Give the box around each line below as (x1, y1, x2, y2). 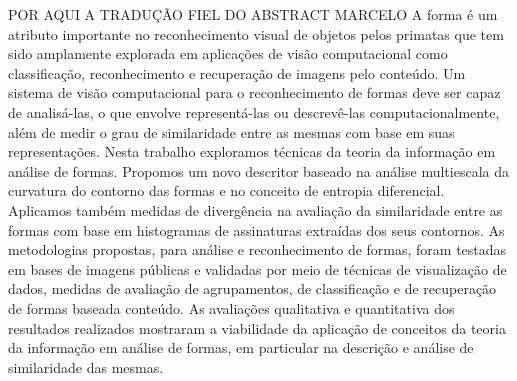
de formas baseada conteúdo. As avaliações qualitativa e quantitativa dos (8, 297, 455, 318)
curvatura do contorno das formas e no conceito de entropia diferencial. (8, 180, 445, 201)
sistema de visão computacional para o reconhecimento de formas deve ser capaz (8, 82, 501, 103)
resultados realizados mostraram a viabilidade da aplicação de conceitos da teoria (8, 317, 506, 338)
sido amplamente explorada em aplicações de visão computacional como (8, 43, 448, 64)
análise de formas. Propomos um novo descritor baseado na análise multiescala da (8, 160, 509, 181)
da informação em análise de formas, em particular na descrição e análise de (8, 337, 474, 358)
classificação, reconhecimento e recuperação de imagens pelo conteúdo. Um (8, 62, 466, 83)
